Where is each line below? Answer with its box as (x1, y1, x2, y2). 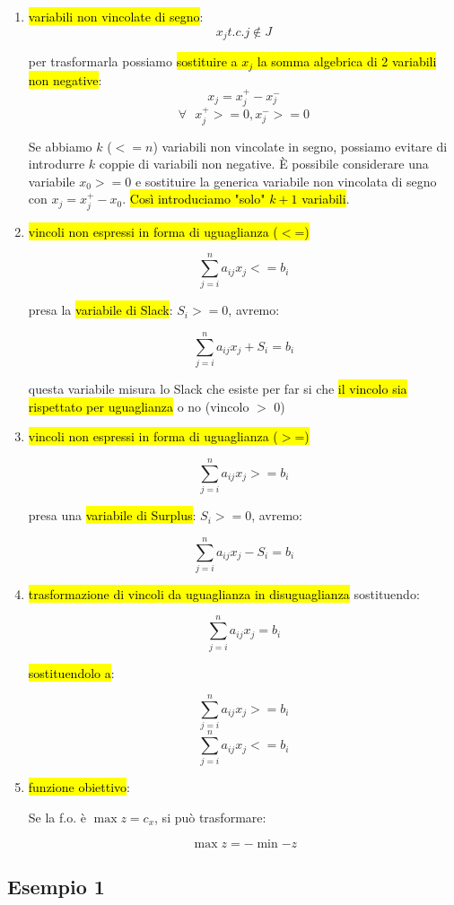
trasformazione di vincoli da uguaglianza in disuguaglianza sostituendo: (28, 584, 420, 603)
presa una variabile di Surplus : (28, 506, 196, 525)
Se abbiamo (28, 136, 92, 155)
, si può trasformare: (154, 807, 266, 826)
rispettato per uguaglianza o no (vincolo (28, 396, 249, 415)
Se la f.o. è (28, 807, 86, 826)
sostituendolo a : (28, 663, 115, 682)
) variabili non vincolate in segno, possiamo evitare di (153, 136, 448, 155)
